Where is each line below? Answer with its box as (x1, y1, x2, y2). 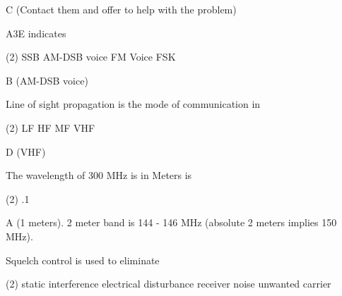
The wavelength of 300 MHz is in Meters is (6, 168, 192, 183)
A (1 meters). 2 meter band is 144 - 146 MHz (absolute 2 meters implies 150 (6, 215, 337, 230)
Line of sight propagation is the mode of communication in (6, 97, 261, 111)
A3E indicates (6, 25, 66, 40)
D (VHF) (6, 144, 46, 159)
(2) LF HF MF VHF (6, 120, 95, 135)
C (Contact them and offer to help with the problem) (6, 2, 237, 16)
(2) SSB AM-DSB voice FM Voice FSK (6, 49, 176, 64)
